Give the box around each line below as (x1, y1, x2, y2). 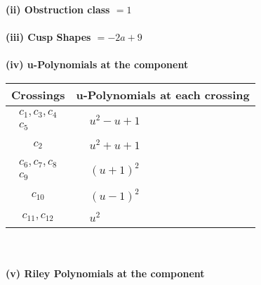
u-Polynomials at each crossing (76, 86, 250, 103)
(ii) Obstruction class (6, 2, 110, 16)
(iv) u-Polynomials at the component (6, 57, 189, 72)
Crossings (11, 86, 65, 103)
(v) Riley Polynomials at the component (6, 265, 205, 280)
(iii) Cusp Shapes (6, 30, 91, 44)
